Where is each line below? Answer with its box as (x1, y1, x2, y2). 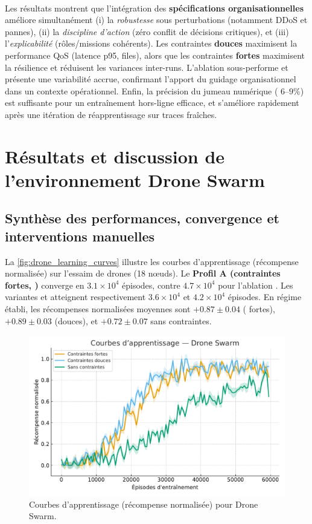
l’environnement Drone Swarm (5, 167, 265, 192)
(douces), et (54, 314, 98, 327)
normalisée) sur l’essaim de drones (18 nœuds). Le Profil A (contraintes (5, 267, 281, 280)
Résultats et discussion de (5, 143, 225, 168)
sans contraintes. (150, 314, 212, 327)
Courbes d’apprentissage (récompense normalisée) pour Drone (29, 497, 258, 510)
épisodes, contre (122, 278, 180, 291)
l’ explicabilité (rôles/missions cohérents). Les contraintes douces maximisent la (5, 37, 298, 50)
